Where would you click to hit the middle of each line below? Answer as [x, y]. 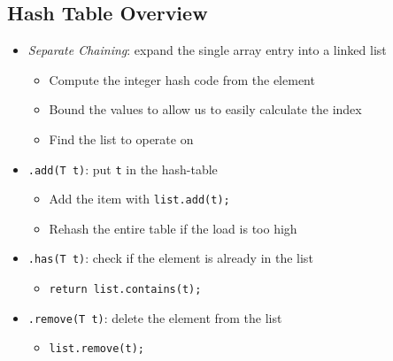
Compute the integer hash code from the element [182, 79]
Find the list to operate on [121, 138]
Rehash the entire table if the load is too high [173, 228]
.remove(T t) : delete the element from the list [155, 317]
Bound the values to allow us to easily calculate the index [205, 109]
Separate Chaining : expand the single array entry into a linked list [207, 50]
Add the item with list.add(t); [139, 199]
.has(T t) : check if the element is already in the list [170, 258]
